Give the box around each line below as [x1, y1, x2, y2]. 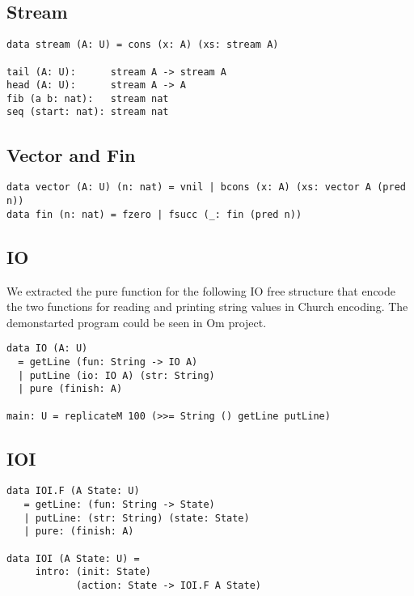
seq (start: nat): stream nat [6, 106, 169, 118]
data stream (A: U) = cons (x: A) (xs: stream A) [6, 39, 279, 51]
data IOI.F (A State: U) [6, 485, 140, 497]
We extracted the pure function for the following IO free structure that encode [6, 282, 395, 299]
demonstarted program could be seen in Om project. [6, 313, 267, 330]
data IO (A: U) [6, 343, 88, 355]
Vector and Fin [6, 142, 136, 167]
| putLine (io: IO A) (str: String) [18, 369, 215, 381]
